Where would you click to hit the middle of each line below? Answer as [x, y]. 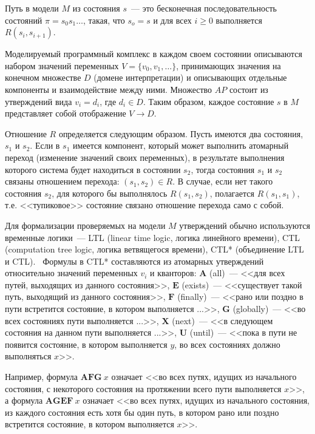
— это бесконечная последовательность [204, 8]
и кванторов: [173, 273]
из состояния [96, 8]
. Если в [45, 145]
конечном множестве [43, 77]
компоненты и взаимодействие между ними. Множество [109, 89]
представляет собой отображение [66, 113]
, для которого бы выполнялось [110, 193]
